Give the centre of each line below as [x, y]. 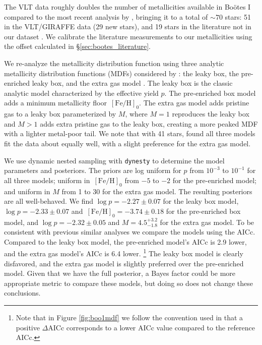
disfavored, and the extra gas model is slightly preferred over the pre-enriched [124, 263]
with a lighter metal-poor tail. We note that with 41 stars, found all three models [130, 133]
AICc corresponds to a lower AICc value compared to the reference [151, 327]
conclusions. [22, 293]
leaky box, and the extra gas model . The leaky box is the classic [132, 83]
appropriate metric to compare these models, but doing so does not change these [129, 283]
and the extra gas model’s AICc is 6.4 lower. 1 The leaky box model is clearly [124, 252]
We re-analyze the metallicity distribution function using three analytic [114, 63]
